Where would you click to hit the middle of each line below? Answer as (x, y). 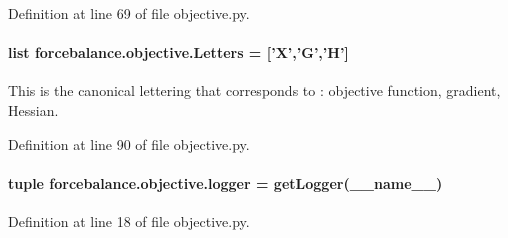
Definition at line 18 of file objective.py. (129, 220)
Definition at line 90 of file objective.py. (129, 143)
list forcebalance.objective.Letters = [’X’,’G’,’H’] (178, 52)
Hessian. (33, 109)
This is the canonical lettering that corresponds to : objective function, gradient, (254, 90)
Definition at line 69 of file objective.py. (129, 13)
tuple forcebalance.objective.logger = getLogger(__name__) (225, 182)
